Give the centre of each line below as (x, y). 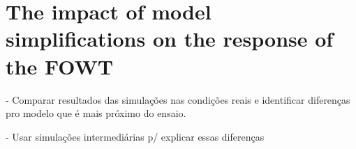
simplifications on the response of (170, 39)
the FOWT (60, 66)
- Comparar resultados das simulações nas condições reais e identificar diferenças (178, 99)
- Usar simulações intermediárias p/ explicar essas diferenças (135, 136)
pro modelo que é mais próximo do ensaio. (96, 113)
